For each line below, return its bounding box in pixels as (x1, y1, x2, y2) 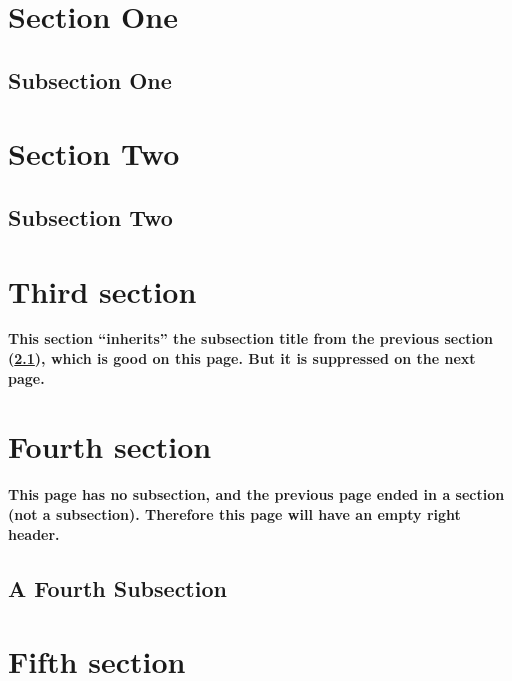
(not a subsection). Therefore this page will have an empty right (8, 503, 461, 524)
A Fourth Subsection (8, 572, 227, 603)
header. (8, 523, 60, 544)
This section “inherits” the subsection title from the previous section (8, 328, 494, 349)
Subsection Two (8, 201, 173, 232)
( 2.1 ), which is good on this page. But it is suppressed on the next (8, 348, 476, 369)
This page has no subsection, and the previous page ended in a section (8, 484, 505, 505)
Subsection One (8, 64, 172, 95)
